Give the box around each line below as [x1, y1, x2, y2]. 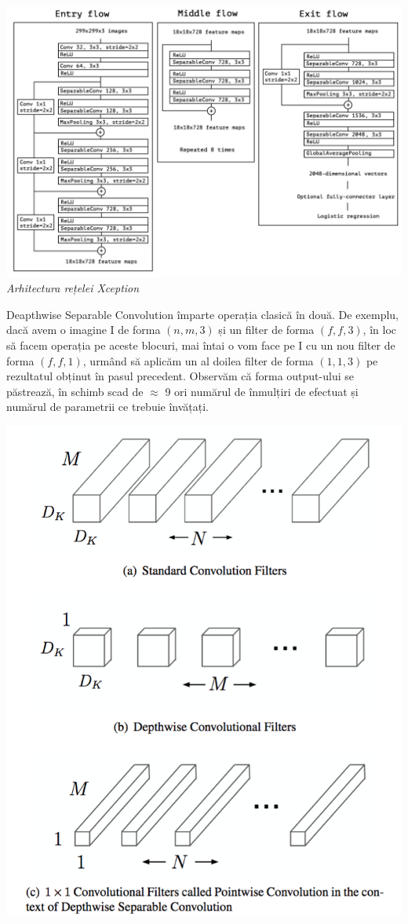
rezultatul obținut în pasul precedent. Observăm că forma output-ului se [6, 368, 354, 384]
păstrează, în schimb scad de [6, 383, 144, 399]
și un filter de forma [218, 321, 315, 338]
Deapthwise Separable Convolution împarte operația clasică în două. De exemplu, [6, 306, 399, 322]
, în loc [362, 321, 397, 338]
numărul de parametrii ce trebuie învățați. [6, 398, 209, 415]
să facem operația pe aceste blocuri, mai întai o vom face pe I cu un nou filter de [6, 336, 395, 353]
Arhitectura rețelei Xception [6, 280, 140, 296]
